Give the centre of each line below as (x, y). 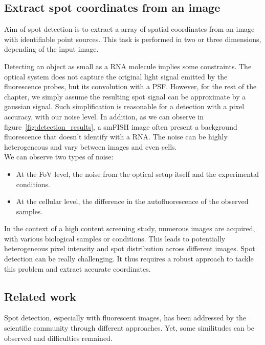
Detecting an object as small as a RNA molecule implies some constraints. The (128, 66)
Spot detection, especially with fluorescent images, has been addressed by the (125, 318)
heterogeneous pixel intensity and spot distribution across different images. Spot (130, 248)
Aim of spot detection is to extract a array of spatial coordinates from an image (129, 29)
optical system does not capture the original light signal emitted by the (116, 76)
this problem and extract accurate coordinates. (78, 268)
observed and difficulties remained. (58, 338)
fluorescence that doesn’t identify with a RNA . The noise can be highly (116, 137)
